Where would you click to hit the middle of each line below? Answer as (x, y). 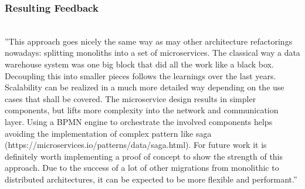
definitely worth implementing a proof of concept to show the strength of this (144, 156)
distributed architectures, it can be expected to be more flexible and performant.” (151, 179)
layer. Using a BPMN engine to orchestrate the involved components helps (139, 121)
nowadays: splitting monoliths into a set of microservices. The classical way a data (152, 53)
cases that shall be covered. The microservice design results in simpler (131, 98)
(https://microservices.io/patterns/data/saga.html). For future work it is (136, 145)
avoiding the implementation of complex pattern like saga (108, 133)
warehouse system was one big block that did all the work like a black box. (139, 64)
